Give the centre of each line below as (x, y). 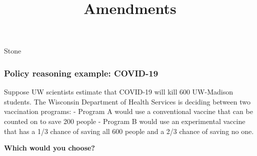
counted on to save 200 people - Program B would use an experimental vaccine (125, 121)
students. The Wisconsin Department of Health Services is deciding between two (127, 101)
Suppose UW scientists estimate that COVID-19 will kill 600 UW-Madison (118, 92)
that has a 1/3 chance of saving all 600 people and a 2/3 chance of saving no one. (129, 131)
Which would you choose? (49, 148)
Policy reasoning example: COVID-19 (81, 73)
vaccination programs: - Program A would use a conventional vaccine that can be (128, 111)
